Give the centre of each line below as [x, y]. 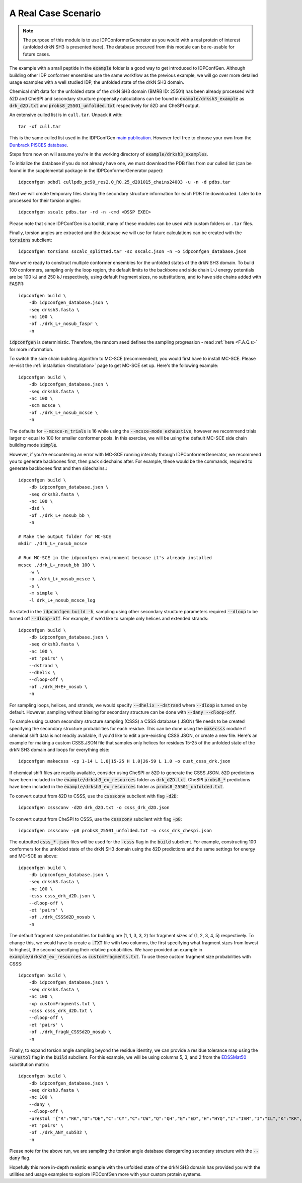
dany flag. [20, 1158]
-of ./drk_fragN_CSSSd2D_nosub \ [70, 1032]
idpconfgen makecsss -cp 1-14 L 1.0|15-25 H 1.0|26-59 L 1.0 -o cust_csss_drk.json [125, 761]
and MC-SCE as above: [33, 856]
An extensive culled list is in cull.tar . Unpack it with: [66, 115]
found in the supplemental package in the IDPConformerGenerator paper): [86, 170]
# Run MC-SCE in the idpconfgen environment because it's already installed [115, 558]
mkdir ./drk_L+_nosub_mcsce [53, 544]
